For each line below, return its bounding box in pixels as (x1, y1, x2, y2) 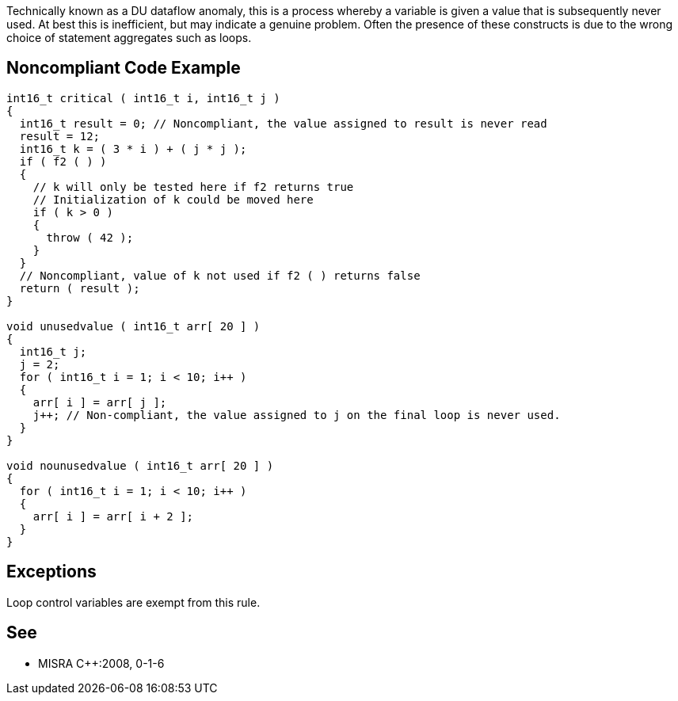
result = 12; (19, 129, 101, 143)
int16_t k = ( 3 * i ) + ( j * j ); (19, 142, 247, 155)
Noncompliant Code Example (6, 58, 241, 78)
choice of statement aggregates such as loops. (6, 31, 252, 44)
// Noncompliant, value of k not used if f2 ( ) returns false (19, 269, 421, 282)
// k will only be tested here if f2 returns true (32, 180, 354, 193)
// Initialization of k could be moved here (32, 192, 314, 206)
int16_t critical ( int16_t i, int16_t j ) (6, 91, 280, 105)
